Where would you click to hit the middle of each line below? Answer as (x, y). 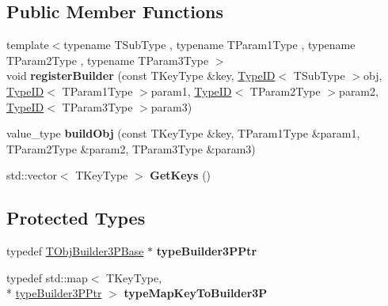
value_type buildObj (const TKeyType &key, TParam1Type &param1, (183, 133)
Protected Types (76, 218)
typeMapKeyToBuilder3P (196, 293)
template (28, 45)
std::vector (32, 175)
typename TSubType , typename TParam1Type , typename (209, 45)
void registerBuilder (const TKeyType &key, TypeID (141, 76)
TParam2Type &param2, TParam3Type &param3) (131, 148)
